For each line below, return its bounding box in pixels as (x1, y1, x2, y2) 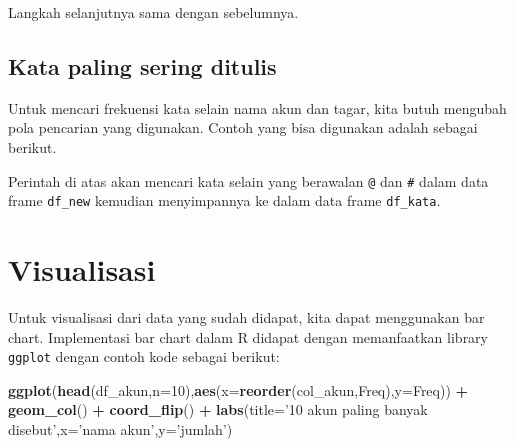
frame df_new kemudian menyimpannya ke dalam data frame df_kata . (8, 190, 441, 211)
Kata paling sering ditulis (8, 50, 277, 81)
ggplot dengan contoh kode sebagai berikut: (8, 346, 280, 367)
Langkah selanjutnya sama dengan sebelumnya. (8, 2, 299, 22)
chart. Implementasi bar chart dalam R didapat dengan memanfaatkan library (8, 326, 489, 347)
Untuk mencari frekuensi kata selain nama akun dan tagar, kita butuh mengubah (8, 97, 507, 118)
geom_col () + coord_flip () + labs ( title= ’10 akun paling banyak (8, 399, 428, 420)
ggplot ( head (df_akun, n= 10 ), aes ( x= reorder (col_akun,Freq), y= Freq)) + (8, 379, 469, 400)
